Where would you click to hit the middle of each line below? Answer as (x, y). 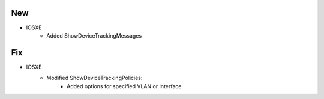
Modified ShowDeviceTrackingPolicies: (94, 78)
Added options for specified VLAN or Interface (124, 86)
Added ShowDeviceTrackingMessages (94, 35)
